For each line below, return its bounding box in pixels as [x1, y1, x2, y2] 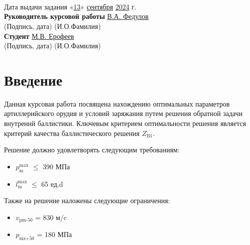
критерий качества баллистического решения [4, 127, 140, 138]
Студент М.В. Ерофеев [4, 30, 74, 41]
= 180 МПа [37, 229, 72, 240]
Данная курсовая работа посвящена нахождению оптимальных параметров [4, 98, 230, 109]
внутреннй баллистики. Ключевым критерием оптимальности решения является [4, 118, 246, 128]
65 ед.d [41, 178, 63, 189]
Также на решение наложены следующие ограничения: [4, 195, 170, 206]
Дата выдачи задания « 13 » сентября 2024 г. [4, 1, 136, 11]
